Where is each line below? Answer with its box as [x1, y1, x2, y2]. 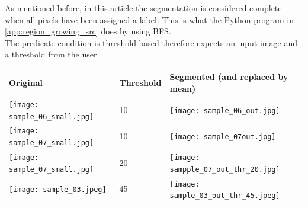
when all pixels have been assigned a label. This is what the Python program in [5, 13, 294, 25]
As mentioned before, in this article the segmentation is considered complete [5, 2, 282, 14]
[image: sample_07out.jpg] [169, 133, 276, 142]
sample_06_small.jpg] [9, 112, 94, 121]
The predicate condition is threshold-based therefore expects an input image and [5, 36, 297, 49]
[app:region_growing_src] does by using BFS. [5, 25, 171, 37]
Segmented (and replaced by [169, 71, 288, 83]
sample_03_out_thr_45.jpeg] [169, 191, 280, 200]
